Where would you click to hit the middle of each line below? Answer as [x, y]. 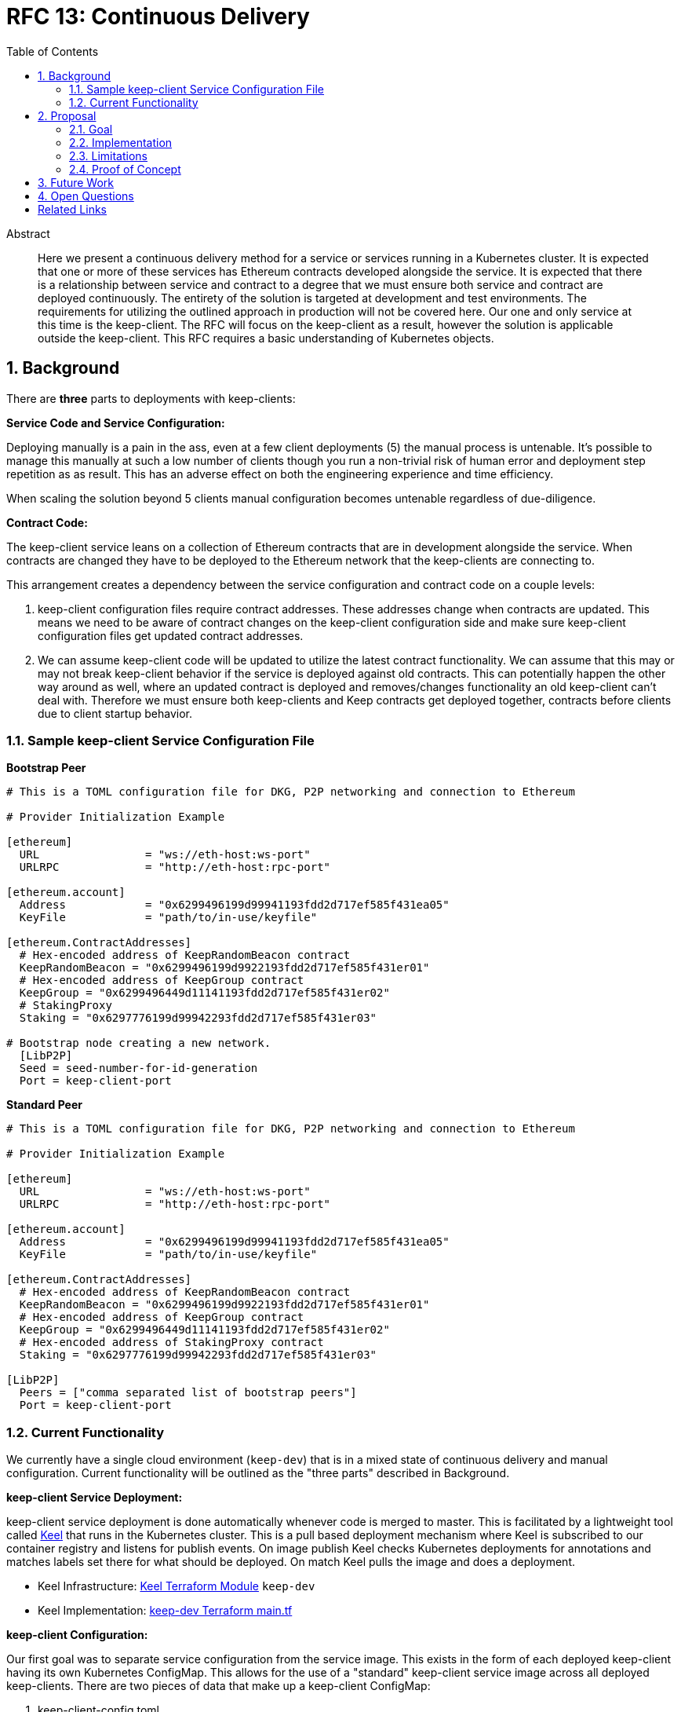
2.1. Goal [91, 129]
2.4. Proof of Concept [125, 169]
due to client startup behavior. [115, 713]
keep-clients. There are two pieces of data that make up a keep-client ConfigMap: [219, 1686]
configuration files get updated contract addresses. [171, 635]
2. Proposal [67, 115]
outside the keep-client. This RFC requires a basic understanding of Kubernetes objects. [266, 338]
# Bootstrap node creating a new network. [139, 1043]
